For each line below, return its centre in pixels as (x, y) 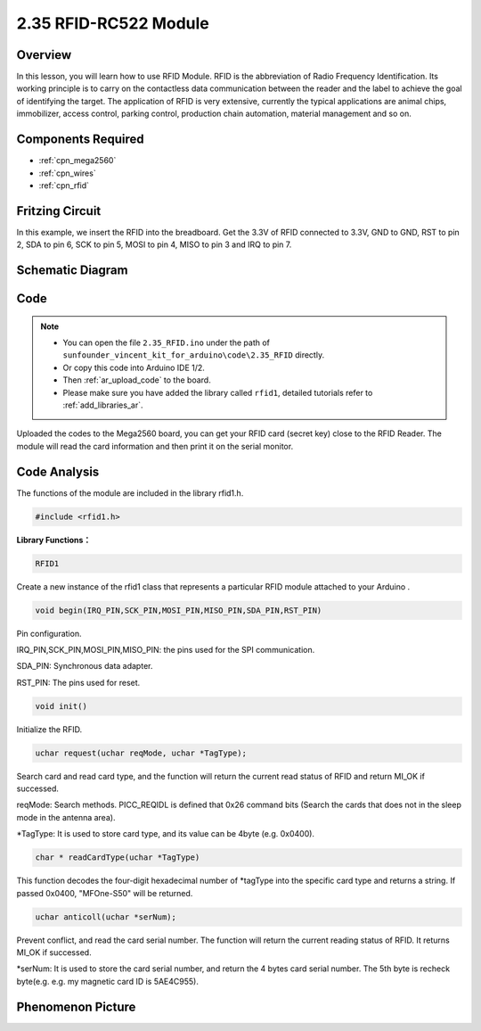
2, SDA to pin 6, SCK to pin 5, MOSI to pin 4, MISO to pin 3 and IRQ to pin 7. (154, 244)
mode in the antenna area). (66, 817)
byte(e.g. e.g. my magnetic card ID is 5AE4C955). (108, 981)
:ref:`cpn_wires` (68, 173)
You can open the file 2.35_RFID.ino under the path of (167, 342)
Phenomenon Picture (76, 1006)
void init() (61, 706)
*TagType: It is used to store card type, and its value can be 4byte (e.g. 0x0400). (166, 834)
